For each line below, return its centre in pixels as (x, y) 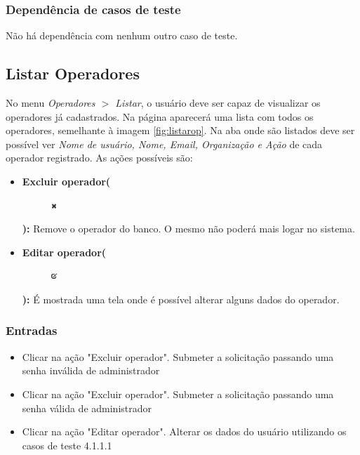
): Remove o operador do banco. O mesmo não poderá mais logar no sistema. (188, 229)
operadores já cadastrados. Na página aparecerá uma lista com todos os (160, 116)
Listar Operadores (73, 73)
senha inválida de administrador (91, 370)
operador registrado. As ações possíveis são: (99, 158)
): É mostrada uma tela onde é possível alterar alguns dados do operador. (181, 299)
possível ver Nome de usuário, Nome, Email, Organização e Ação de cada (164, 144)
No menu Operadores (51, 103)
